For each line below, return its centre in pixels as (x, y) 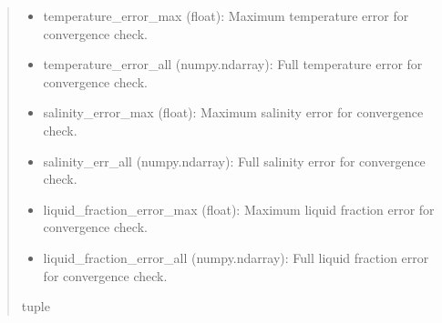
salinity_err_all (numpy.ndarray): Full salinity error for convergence (234, 161)
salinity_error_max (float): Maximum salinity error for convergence (233, 112)
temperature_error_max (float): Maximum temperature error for (226, 15)
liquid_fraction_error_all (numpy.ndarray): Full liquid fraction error (236, 257)
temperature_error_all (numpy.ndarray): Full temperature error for (233, 64)
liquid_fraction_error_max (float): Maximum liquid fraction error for (239, 209)
